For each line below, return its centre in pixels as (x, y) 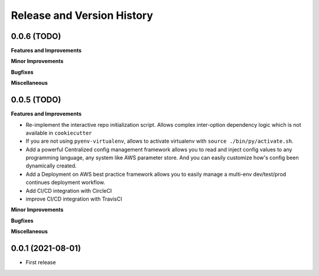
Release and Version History (82, 15)
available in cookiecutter (59, 133)
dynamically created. (51, 166)
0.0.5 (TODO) (36, 100)
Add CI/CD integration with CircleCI (69, 190)
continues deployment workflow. (66, 182)
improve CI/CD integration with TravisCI (74, 199)
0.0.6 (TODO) (36, 36)
